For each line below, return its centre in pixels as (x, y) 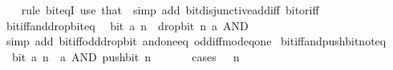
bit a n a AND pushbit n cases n (126, 56)
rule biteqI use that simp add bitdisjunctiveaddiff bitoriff (170, 10)
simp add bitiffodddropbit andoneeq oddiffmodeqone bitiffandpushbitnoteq (196, 41)
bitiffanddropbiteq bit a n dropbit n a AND (127, 25)
